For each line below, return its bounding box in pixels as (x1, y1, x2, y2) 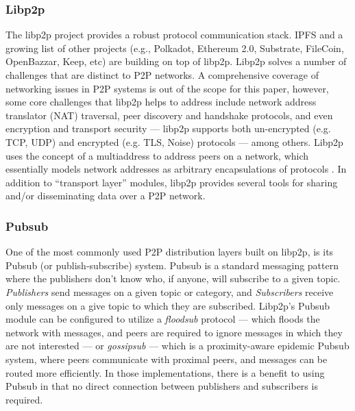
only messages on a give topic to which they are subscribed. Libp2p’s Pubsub (5, 298, 330, 312)
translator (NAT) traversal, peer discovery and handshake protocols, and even (5, 108, 333, 122)
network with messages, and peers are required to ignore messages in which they (5, 325, 343, 339)
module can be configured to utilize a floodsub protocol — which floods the (5, 312, 320, 326)
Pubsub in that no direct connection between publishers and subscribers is (5, 379, 318, 393)
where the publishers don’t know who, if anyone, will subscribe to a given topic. (5, 271, 341, 286)
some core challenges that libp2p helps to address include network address (5, 95, 317, 109)
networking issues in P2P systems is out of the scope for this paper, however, (5, 81, 329, 95)
